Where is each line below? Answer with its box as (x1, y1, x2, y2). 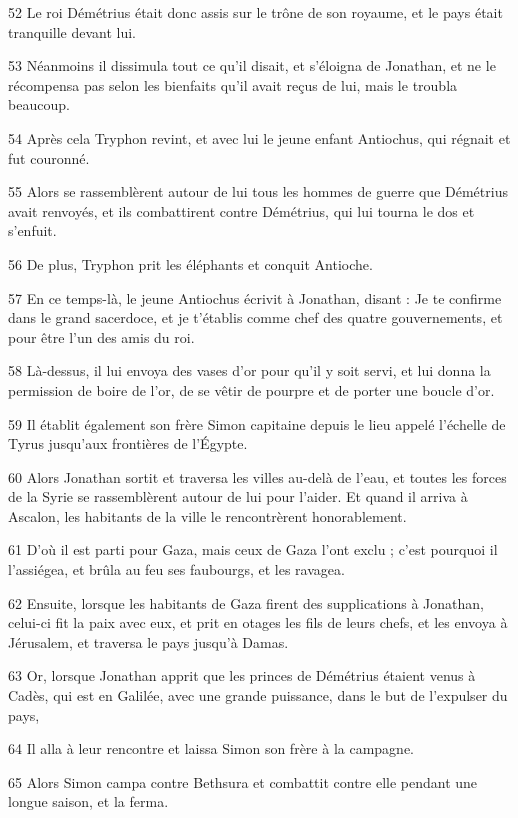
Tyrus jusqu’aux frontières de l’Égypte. (8, 433, 248, 454)
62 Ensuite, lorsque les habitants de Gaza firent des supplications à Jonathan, (8, 592, 484, 613)
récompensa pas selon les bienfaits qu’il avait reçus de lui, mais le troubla (8, 74, 458, 95)
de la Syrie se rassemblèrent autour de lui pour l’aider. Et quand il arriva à (8, 486, 468, 507)
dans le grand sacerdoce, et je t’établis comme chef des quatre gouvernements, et (8, 307, 503, 328)
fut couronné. (8, 147, 90, 168)
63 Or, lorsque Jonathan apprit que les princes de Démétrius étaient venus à (8, 665, 476, 686)
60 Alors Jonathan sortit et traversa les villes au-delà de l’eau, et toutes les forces (8, 466, 507, 487)
